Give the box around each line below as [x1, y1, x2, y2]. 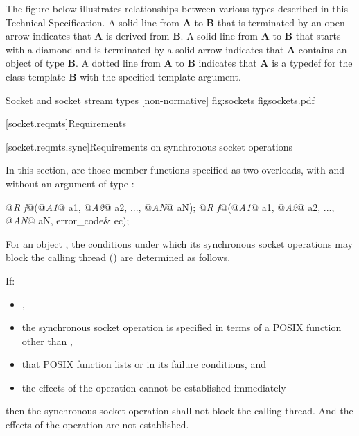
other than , [21, 333, 73, 348]
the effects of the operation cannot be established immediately [21, 380, 286, 394]
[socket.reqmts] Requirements [6, 116, 126, 131]
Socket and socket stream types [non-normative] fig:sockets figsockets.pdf [6, 92, 315, 107]
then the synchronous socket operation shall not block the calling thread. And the [6, 403, 353, 418]
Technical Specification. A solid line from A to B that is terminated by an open [6, 15, 345, 29]
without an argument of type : [6, 176, 134, 190]
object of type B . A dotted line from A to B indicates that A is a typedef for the [6, 56, 353, 70]
